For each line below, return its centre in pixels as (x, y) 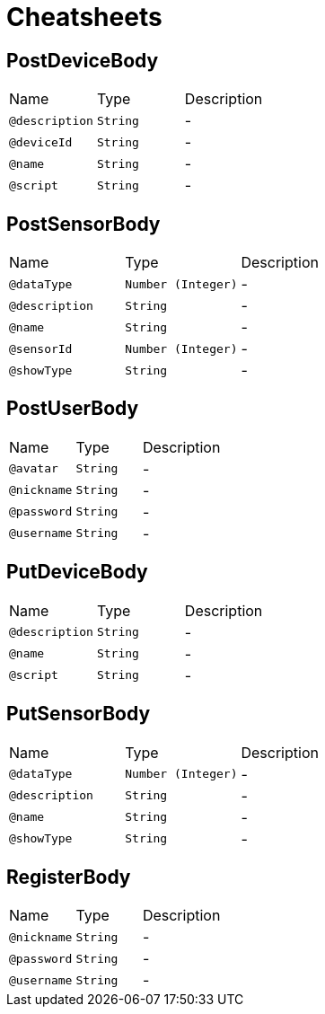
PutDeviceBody (77, 572)
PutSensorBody (79, 714)
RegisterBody (69, 877)
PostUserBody (73, 409)
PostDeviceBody (83, 60)
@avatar (34, 469)
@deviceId (41, 142)
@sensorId (41, 348)
